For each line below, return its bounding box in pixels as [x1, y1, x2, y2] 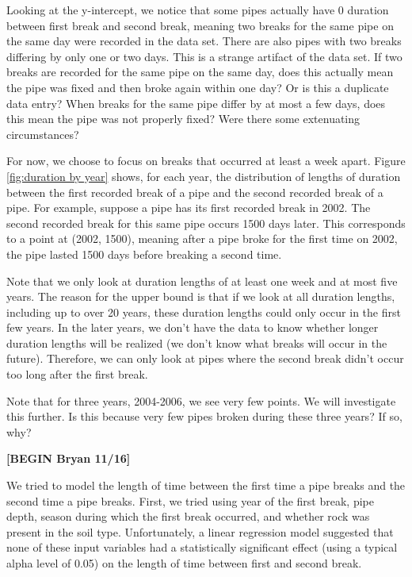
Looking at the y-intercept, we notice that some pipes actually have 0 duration [6, 2, 389, 17]
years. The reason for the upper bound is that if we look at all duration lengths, [6, 288, 395, 305]
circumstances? [6, 125, 79, 142]
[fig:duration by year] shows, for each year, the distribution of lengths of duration [6, 167, 401, 184]
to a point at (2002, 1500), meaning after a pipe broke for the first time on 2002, [6, 230, 398, 247]
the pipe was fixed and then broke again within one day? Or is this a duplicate [6, 79, 389, 95]
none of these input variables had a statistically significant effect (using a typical [6, 539, 398, 556]
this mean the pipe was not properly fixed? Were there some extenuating [6, 110, 360, 127]
